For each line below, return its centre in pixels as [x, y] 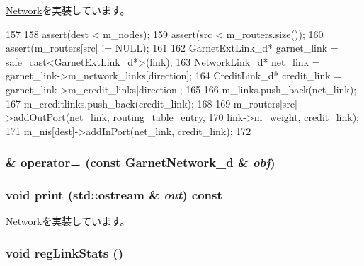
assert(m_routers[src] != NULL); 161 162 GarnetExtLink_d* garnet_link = [172, 48]
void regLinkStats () [64, 252]
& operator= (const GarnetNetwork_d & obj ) [141, 162]
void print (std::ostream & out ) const [114, 195]
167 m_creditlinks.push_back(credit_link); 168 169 [118, 103]
